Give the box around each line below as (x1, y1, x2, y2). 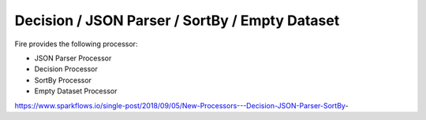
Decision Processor (34, 64, 99, 74)
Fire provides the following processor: (14, 39, 138, 49)
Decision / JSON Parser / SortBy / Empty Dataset (14, 12, 340, 29)
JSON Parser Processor (34, 53, 112, 63)
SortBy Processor (34, 75, 92, 85)
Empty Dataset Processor (34, 86, 118, 96)
